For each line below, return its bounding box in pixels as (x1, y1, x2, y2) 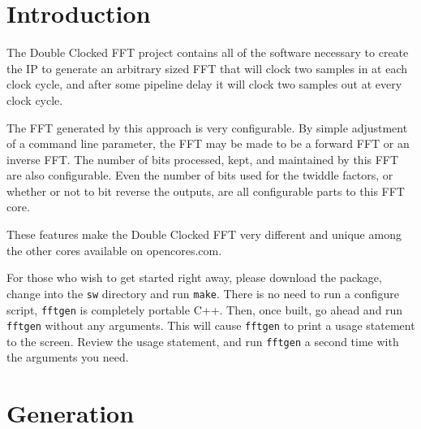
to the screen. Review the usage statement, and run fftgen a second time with (6, 332, 399, 349)
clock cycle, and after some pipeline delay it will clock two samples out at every (6, 76, 402, 93)
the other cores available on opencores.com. (6, 241, 222, 258)
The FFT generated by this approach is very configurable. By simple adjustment (6, 119, 408, 136)
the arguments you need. (6, 349, 129, 366)
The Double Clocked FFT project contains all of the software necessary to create (6, 44, 409, 61)
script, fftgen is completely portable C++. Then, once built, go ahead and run (6, 301, 403, 318)
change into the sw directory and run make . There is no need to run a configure (6, 284, 399, 301)
